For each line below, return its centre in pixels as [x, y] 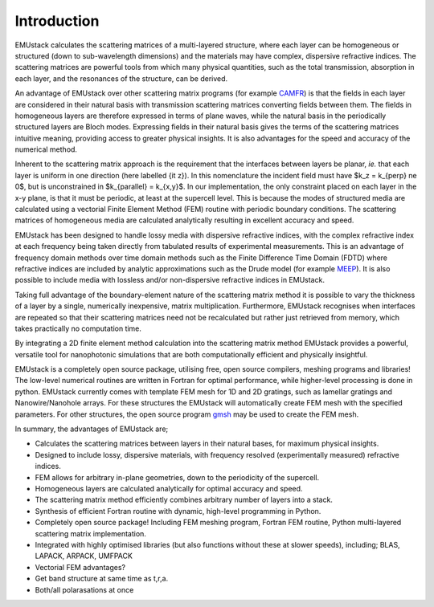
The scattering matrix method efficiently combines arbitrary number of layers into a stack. [184, 500]
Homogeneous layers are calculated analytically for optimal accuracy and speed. [169, 489]
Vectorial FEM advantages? [80, 567]
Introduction [57, 21]
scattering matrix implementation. [90, 533]
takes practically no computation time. [78, 328]
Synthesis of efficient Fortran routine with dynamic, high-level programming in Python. [178, 511]
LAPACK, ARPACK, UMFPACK [84, 556]
